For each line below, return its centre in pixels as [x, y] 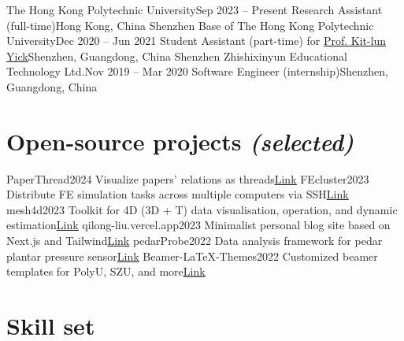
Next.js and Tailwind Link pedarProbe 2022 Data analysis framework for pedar [195, 241]
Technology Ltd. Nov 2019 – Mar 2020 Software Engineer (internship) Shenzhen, [197, 71]
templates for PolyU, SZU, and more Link [106, 271]
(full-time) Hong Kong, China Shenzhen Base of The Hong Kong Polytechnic [190, 25]
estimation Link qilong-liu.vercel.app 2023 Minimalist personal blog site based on [198, 225]
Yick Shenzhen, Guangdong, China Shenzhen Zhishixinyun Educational [177, 56]
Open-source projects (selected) [180, 141]
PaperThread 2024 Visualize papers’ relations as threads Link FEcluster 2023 [188, 178]
